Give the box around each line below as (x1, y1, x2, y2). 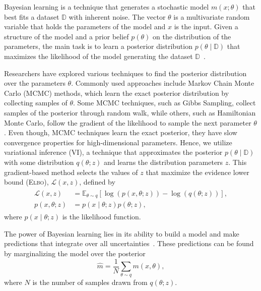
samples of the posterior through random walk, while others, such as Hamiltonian (4, 107, 256, 118)
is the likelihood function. (62, 211, 141, 222)
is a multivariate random (173, 11, 250, 22)
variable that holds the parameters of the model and (4, 21, 166, 32)
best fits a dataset (4, 11, 59, 22)
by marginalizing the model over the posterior (4, 248, 146, 259)
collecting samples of (4, 97, 68, 108)
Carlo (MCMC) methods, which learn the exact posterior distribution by (4, 87, 229, 98)
